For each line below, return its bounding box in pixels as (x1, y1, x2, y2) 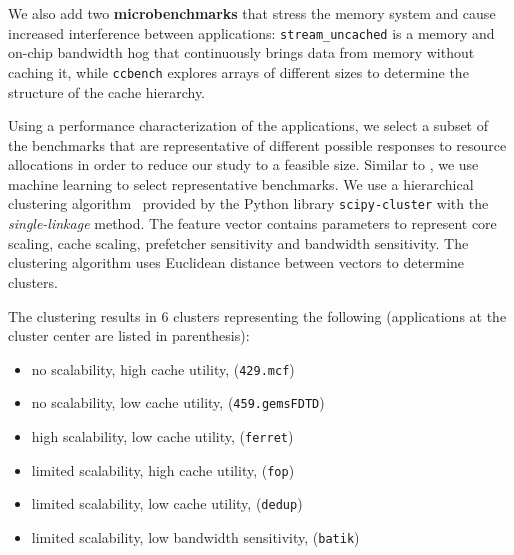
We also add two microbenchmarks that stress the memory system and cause (8, 3, 496, 23)
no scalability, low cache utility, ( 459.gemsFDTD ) (31, 392, 325, 413)
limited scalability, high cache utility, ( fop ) (31, 459, 295, 480)
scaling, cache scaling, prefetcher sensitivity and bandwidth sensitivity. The (8, 232, 469, 253)
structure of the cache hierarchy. (8, 81, 206, 102)
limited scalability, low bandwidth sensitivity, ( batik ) (31, 526, 360, 547)
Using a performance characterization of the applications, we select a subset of (8, 115, 489, 136)
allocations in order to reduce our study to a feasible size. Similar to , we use (8, 154, 479, 175)
